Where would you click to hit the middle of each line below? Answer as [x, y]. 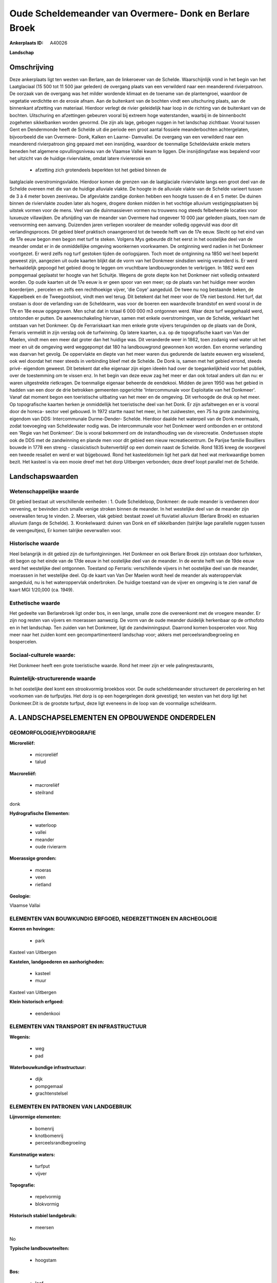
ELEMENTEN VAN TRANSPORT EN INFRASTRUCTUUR [78, 1026]
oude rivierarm [51, 846]
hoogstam [46, 1260]
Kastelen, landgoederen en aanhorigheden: [57, 962]
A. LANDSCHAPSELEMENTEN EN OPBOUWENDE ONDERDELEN [113, 718]
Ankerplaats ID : [26, 43]
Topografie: [22, 1185]
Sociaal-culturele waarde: [43, 655]
